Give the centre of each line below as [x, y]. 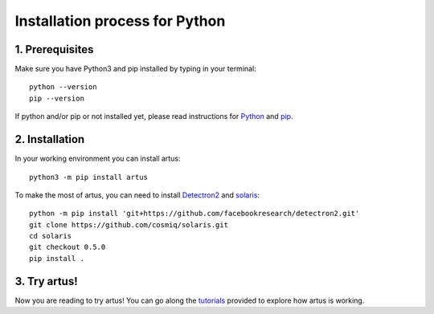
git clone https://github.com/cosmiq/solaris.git [129, 224]
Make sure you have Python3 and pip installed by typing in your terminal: [135, 69]
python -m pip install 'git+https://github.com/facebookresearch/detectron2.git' [194, 214]
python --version [63, 87]
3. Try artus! [46, 281]
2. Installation [50, 139]
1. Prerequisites [54, 49]
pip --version [57, 98]
